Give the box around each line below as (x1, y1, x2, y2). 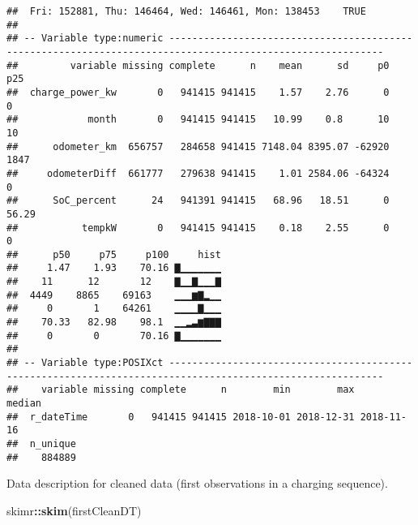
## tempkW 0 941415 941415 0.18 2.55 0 (6, 222, 390, 234)
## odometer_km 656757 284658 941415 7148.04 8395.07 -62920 (6, 140, 390, 153)
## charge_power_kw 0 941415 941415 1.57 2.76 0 (6, 86, 390, 98)
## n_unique (6, 438, 76, 450)
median (6, 398, 41, 410)
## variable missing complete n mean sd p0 (6, 59, 390, 71)
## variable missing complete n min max (6, 384, 355, 396)
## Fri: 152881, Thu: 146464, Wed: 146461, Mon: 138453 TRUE (6, 6, 366, 17)
